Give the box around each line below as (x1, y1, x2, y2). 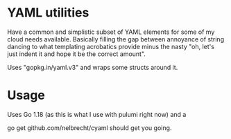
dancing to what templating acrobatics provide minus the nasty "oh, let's (7, 42, 215, 50)
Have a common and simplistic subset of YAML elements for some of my (7, 28, 215, 36)
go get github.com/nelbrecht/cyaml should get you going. (7, 123, 172, 132)
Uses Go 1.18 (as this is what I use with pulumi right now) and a (7, 110, 187, 118)
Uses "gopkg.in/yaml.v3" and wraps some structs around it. (7, 63, 178, 71)
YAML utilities (7, 5, 89, 21)
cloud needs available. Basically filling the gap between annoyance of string (7, 35, 224, 43)
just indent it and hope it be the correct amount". (7, 50, 146, 58)
